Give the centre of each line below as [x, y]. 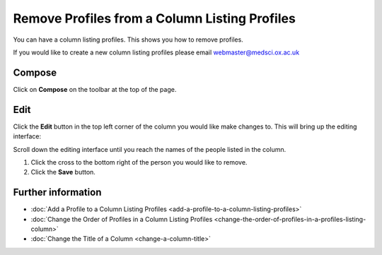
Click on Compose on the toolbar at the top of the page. [95, 89]
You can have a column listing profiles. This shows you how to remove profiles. [128, 40]
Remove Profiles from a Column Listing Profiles [155, 18]
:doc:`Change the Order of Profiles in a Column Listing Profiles [122, 219]
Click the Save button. [63, 172]
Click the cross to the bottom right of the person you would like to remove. [139, 162]
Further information [57, 192]
